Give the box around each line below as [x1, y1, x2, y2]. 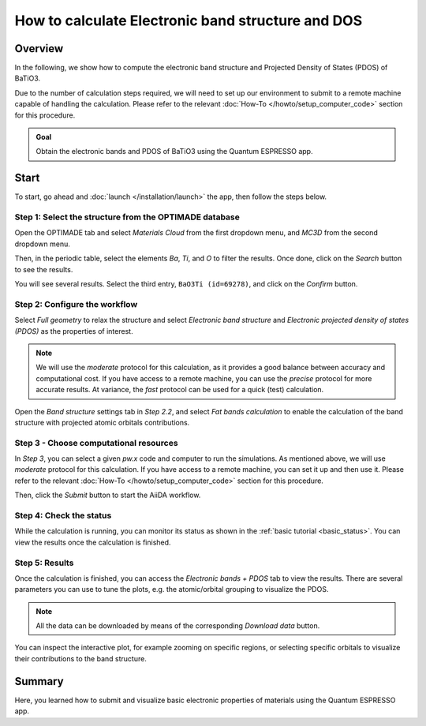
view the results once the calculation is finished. [14, 537, 171, 547]
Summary [14, 675, 64, 688]
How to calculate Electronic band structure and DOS [14, 12, 363, 29]
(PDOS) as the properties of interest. [14, 326, 133, 335]
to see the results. [14, 264, 73, 274]
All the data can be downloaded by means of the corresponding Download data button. [35, 621, 320, 631]
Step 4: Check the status [14, 510, 112, 521]
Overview [14, 42, 64, 55]
